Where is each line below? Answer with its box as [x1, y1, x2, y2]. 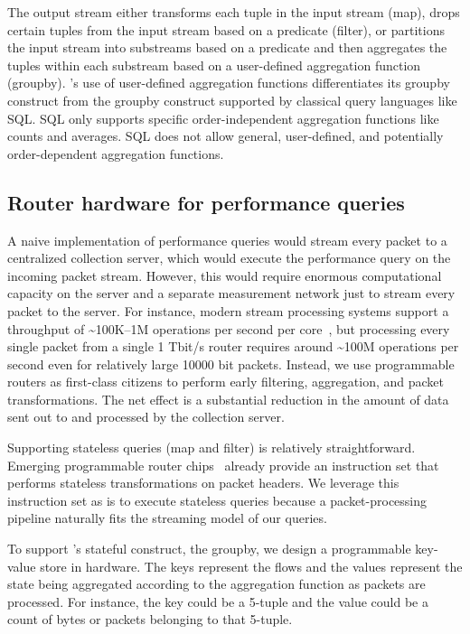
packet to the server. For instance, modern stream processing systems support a [7, 301, 449, 320]
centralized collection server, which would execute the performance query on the [7, 248, 451, 267]
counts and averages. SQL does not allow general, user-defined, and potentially [7, 126, 444, 145]
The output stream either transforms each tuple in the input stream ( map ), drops [7, 3, 460, 21]
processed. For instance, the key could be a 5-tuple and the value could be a [7, 592, 428, 611]
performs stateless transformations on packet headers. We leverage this [7, 473, 399, 492]
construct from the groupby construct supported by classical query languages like [7, 90, 457, 109]
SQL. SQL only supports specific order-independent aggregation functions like [7, 108, 439, 127]
